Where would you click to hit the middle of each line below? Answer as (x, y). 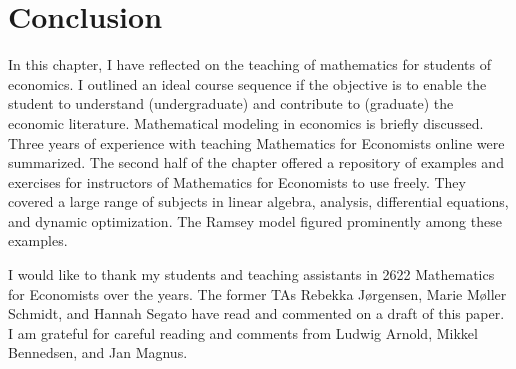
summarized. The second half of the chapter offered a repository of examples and (256, 162)
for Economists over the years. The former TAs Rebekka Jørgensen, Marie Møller (257, 293)
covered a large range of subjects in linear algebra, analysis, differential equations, (258, 201)
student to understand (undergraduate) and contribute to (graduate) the (231, 103)
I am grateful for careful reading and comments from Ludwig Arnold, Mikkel (243, 332)
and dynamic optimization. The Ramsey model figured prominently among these (255, 220)
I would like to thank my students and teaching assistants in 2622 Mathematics (251, 274)
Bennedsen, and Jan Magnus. (98, 352)
